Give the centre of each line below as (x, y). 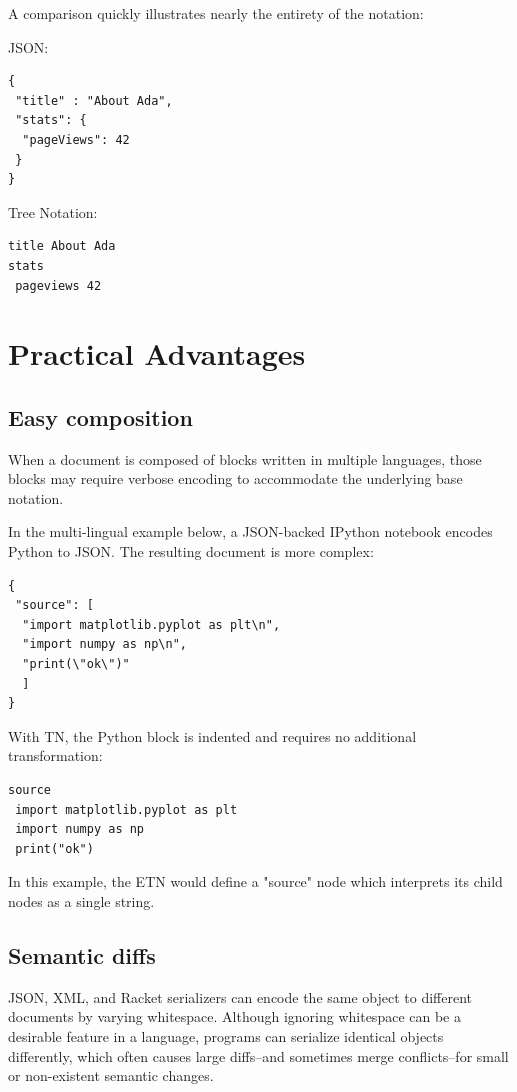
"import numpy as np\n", (104, 644)
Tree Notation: (53, 211)
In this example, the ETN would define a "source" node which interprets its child (255, 881)
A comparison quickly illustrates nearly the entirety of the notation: (216, 13)
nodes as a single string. (81, 900)
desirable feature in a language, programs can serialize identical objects (226, 1035)
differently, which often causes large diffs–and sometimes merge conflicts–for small (258, 1055)
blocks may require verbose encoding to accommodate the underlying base (235, 478)
